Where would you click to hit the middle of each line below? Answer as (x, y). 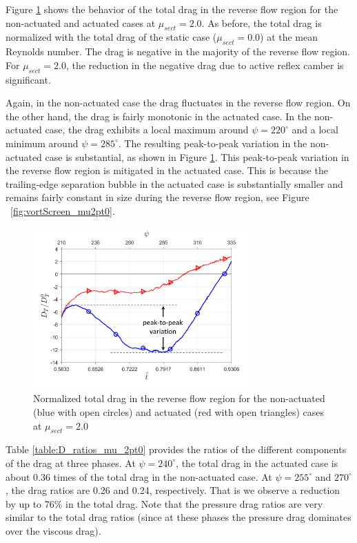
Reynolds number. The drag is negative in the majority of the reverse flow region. (178, 51)
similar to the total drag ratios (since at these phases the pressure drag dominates (178, 517)
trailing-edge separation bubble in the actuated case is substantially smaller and (174, 183)
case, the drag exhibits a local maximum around (147, 130)
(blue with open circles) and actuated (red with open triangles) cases (178, 411)
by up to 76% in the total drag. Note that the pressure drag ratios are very (164, 503)
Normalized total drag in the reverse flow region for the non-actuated (179, 398)
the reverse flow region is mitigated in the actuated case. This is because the (167, 170)
